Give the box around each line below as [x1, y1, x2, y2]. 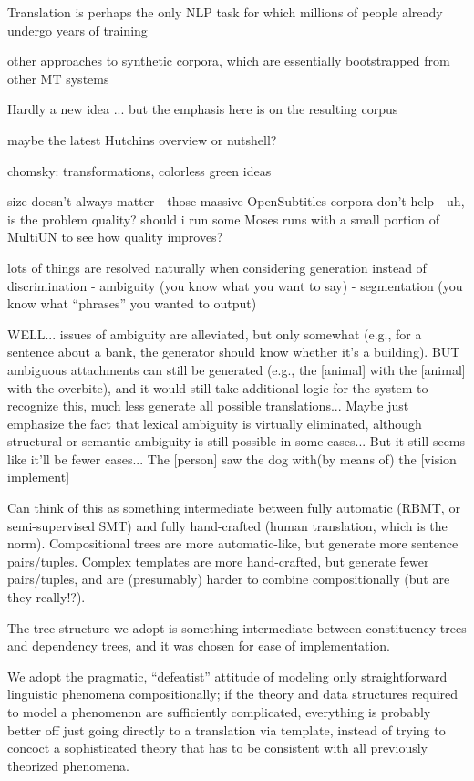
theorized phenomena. [7, 755, 129, 775]
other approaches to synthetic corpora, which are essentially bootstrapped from [7, 51, 450, 70]
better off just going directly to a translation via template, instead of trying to [7, 720, 446, 739]
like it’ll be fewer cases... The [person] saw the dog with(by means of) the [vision [7, 449, 457, 468]
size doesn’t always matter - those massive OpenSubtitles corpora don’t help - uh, [7, 192, 465, 211]
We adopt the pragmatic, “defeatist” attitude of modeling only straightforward [7, 666, 448, 685]
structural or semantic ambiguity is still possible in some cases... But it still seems [7, 432, 466, 451]
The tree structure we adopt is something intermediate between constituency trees [7, 618, 467, 637]
